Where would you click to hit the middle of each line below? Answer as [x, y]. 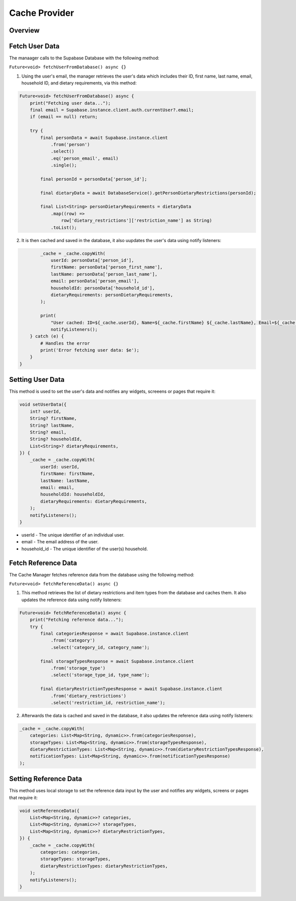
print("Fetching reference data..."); [77, 620]
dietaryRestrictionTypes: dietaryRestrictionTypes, [104, 866]
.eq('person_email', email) [84, 158]
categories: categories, [70, 852]
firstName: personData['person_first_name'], [107, 267]
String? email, [48, 432]
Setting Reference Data [46, 779]
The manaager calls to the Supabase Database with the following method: [84, 58]
